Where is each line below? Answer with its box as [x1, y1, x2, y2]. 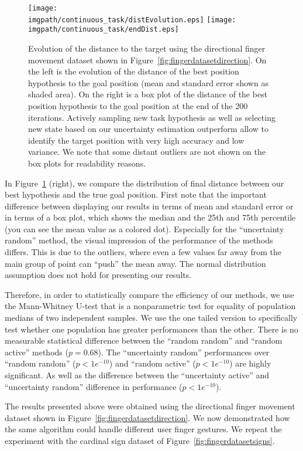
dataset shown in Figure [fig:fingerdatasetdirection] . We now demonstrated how [5, 411, 290, 423]
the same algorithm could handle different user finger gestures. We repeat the [5, 423, 282, 435]
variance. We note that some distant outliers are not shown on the [28, 145, 266, 158]
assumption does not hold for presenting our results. [5, 269, 192, 281]
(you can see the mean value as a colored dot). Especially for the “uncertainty [5, 222, 284, 235]
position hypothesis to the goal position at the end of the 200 [28, 99, 248, 111]
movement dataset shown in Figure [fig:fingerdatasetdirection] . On [28, 53, 267, 66]
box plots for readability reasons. [28, 157, 146, 169]
